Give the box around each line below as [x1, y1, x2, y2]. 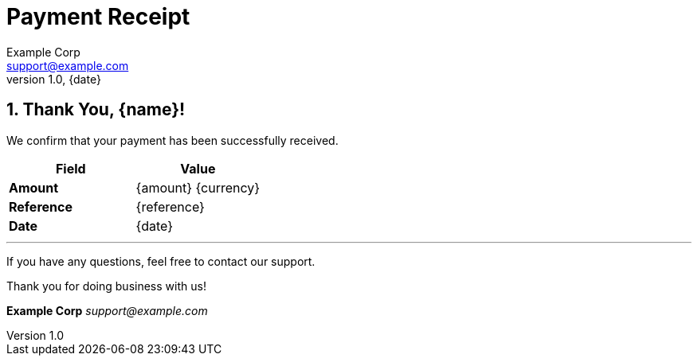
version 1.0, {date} [6, 72, 101, 86]
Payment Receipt [6, 3, 190, 30]
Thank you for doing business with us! [6, 278, 206, 293]
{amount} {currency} [135, 179, 261, 196]
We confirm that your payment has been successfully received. [6, 133, 339, 147]
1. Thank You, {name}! [6, 99, 186, 120]
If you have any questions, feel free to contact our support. [6, 254, 316, 268]
